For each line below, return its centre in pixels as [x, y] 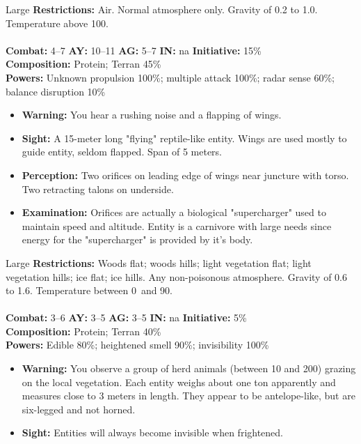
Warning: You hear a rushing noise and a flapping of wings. [152, 115]
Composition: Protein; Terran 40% [83, 331]
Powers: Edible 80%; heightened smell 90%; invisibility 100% [137, 345]
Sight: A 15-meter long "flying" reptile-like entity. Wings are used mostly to [184, 138]
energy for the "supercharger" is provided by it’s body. [137, 239]
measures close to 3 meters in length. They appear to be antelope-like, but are [188, 396]
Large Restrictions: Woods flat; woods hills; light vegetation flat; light [159, 262]
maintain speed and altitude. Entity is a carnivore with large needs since [177, 225]
